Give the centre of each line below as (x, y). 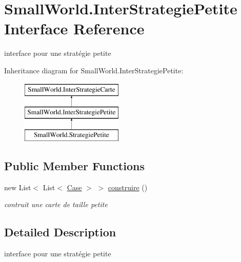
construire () (128, 187)
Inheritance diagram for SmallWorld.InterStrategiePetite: (94, 70)
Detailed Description (60, 232)
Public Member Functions (74, 165)
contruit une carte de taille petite (56, 204)
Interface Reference (74, 28)
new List (18, 187)
